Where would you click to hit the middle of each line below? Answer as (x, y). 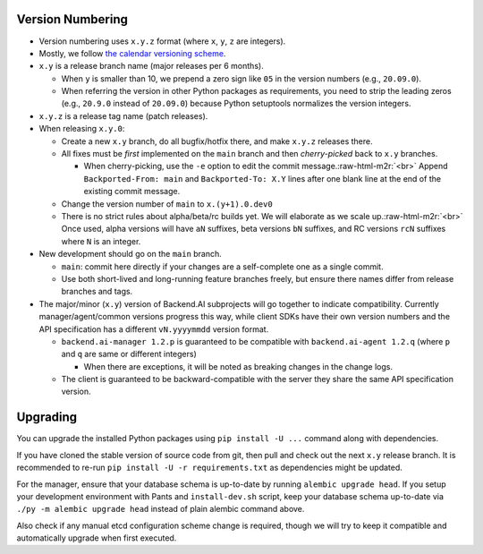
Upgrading (47, 418)
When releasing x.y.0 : (82, 129)
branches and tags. (97, 292)
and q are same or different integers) (129, 354)
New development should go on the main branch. (131, 254)
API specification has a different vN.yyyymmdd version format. (154, 329)
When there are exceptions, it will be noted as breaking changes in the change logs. (238, 366)
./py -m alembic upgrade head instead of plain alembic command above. (161, 509)
